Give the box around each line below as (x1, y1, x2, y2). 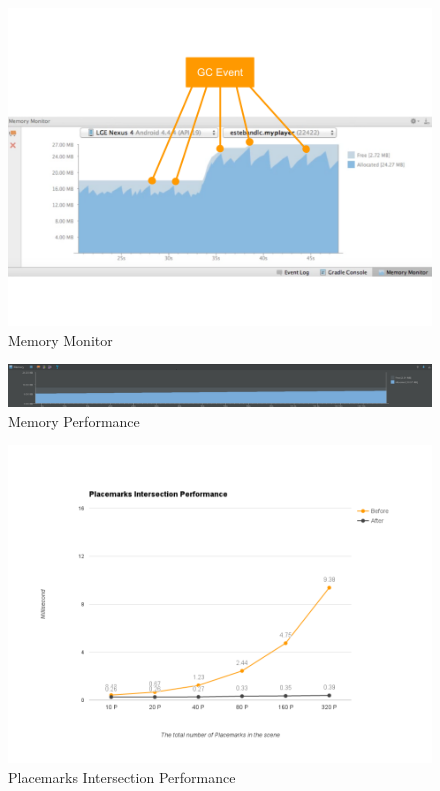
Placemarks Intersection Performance (8, 767, 236, 788)
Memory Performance (8, 410, 140, 431)
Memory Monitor (8, 329, 113, 350)
